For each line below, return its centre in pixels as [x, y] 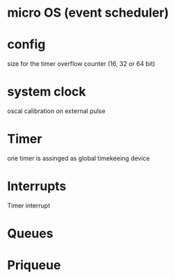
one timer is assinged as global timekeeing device [79, 158]
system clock [47, 92]
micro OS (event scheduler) [88, 13]
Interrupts [37, 186]
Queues [30, 234]
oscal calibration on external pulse [56, 111]
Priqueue [34, 265]
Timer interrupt [29, 205]
